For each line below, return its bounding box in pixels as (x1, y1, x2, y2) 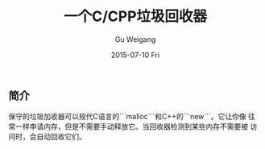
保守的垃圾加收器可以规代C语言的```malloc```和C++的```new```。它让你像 (8, 112, 247, 122)
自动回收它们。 (35, 132, 86, 142)
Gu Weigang (114, 34, 156, 44)
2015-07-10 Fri (111, 50, 159, 60)
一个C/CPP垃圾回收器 (63, 7, 208, 26)
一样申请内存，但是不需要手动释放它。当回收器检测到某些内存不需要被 (14, 122, 248, 131)
